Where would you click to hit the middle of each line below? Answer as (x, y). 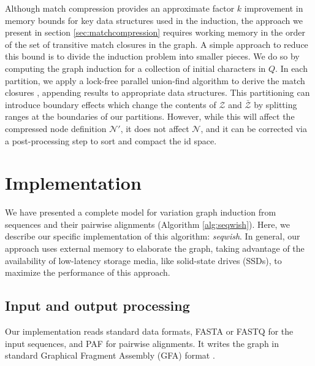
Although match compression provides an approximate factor (120, 8)
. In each (291, 68)
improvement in (274, 8)
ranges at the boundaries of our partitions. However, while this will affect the (150, 116)
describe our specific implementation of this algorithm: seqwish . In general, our (153, 236)
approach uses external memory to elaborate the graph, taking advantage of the (155, 248)
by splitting (275, 104)
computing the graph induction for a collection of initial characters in (135, 68)
